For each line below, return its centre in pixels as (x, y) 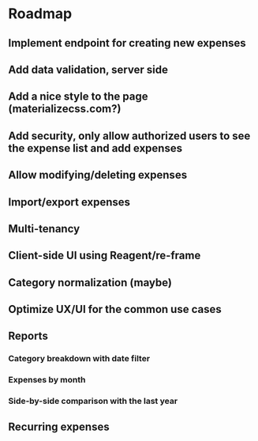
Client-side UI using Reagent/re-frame (105, 256)
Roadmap (40, 14)
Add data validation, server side (88, 69)
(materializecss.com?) (65, 109)
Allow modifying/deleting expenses (98, 175)
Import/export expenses (69, 202)
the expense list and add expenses (95, 148)
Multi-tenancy (44, 229)
